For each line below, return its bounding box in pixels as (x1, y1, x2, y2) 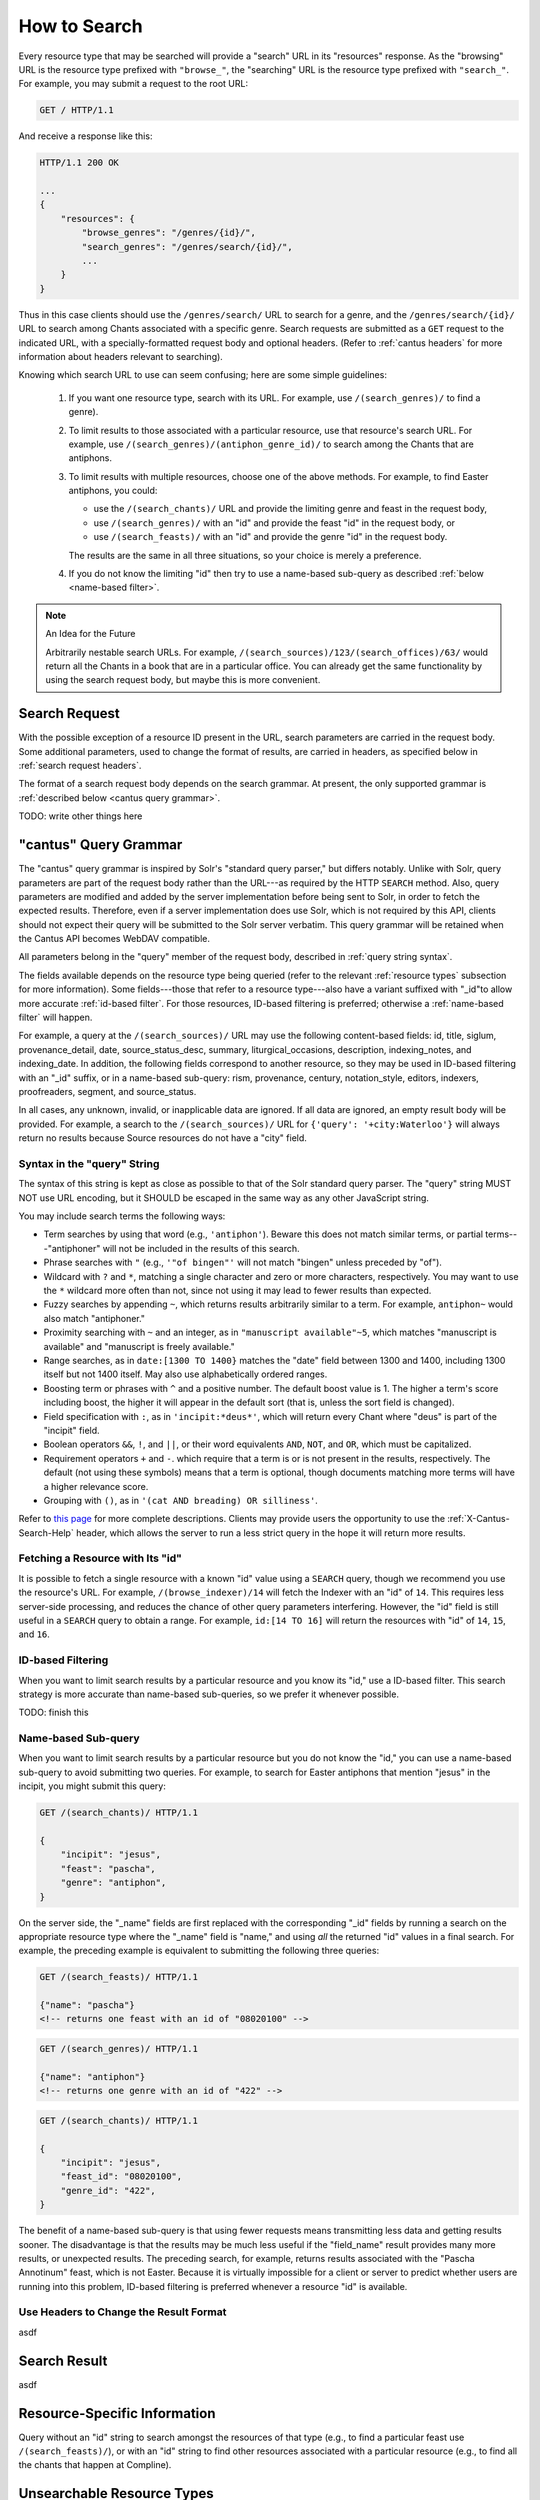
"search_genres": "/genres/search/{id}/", (81, 241, 294, 252)
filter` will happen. (18, 1011, 93, 1024)
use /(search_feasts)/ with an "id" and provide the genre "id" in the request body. (93, 531, 448, 543)
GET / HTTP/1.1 (39, 105, 114, 116)
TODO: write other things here (18, 810, 143, 822)
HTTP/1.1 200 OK (39, 157, 120, 169)
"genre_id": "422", (60, 2185, 157, 2196)
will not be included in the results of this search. (102, 1242, 300, 1254)
